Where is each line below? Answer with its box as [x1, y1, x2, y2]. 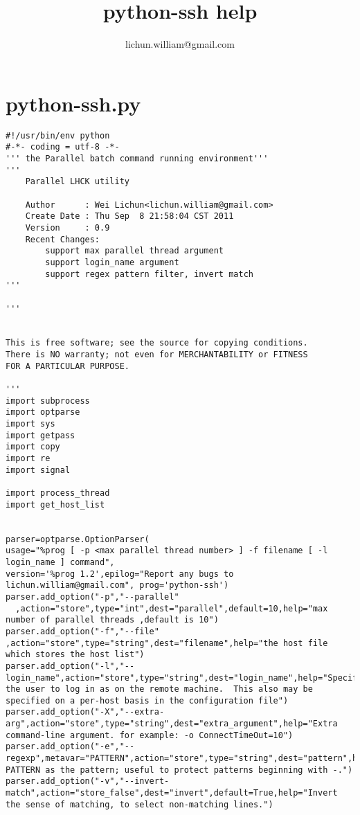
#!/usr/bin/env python [6, 130, 110, 141]
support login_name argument [45, 257, 179, 267]
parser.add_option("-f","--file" [6, 626, 159, 636]
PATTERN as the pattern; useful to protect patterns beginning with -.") [6, 764, 353, 775]
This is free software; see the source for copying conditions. [6, 338, 308, 348]
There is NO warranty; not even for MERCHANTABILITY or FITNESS [6, 350, 308, 360]
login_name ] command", [6, 557, 115, 567]
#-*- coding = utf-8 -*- [6, 142, 120, 152]
